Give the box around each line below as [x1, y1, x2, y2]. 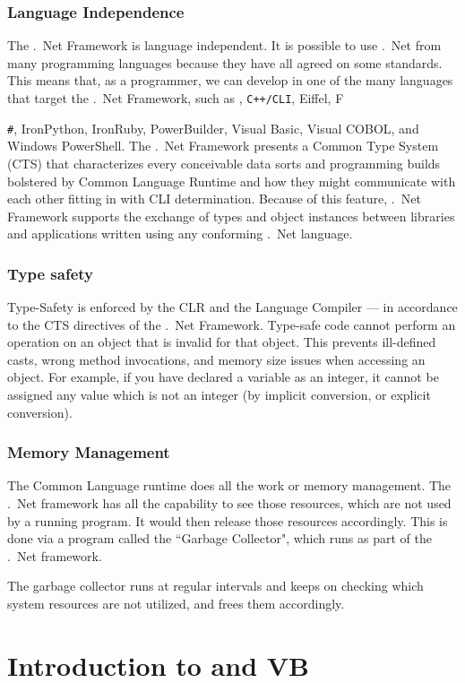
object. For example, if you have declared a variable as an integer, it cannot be [7, 367, 439, 386]
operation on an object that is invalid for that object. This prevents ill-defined [7, 333, 436, 351]
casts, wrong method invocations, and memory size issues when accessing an [7, 350, 426, 368]
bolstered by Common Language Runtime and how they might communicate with [7, 171, 456, 190]
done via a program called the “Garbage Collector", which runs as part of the [7, 529, 432, 548]
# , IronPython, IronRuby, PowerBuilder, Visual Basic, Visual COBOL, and [7, 118, 419, 137]
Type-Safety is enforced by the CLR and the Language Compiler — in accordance [7, 298, 458, 316]
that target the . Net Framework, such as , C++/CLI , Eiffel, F [7, 89, 344, 107]
